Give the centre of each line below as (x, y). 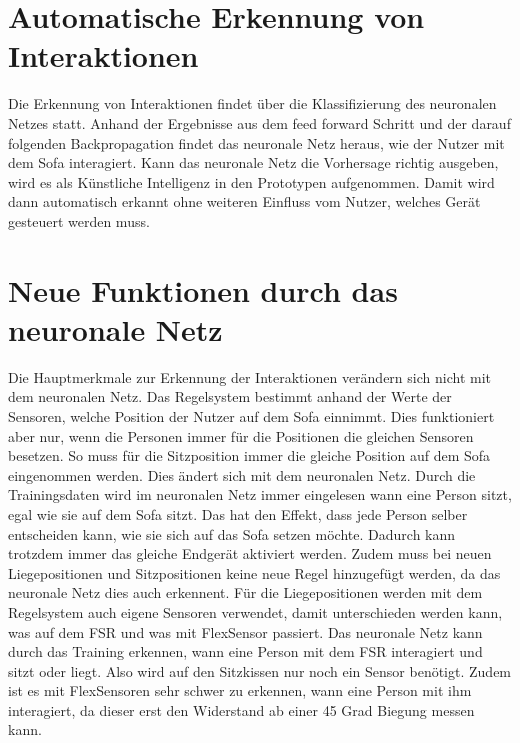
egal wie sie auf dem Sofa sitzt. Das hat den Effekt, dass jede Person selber (238, 513)
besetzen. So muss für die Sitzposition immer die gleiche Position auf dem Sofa (249, 455)
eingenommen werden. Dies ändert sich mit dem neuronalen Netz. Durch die (242, 474)
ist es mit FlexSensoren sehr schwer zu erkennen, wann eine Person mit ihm (240, 690)
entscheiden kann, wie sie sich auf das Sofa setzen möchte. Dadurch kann (232, 533)
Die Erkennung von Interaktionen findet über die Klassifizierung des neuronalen (252, 103)
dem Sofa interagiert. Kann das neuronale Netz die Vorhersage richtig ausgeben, (253, 162)
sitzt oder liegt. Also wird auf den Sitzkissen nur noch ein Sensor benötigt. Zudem (260, 670)
